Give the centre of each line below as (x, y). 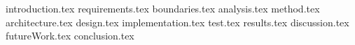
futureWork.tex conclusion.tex (70, 36)
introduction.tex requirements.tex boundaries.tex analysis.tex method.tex (163, 8)
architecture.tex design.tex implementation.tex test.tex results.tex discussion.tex (177, 22)
